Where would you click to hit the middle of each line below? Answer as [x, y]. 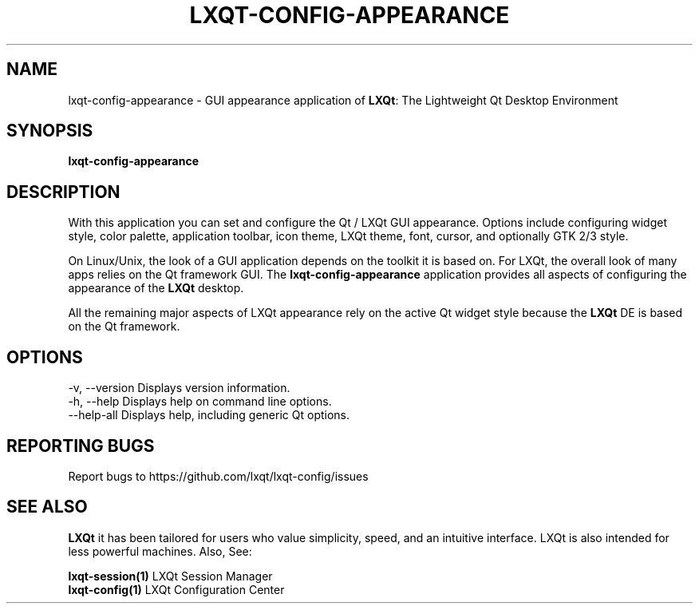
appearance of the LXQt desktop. [156, 288]
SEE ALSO [47, 507]
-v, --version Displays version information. [179, 388]
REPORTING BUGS [81, 446]
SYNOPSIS [50, 131]
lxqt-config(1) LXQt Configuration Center [176, 589]
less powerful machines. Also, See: [160, 551]
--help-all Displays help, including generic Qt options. [209, 415]
